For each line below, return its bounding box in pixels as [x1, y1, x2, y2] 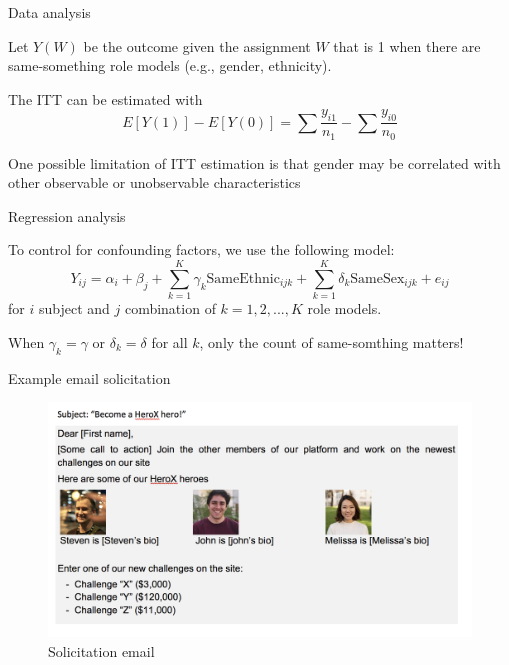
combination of [124, 298, 216, 319]
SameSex [350, 271, 405, 286]
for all [151, 331, 188, 352]
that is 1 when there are [333, 35, 481, 56]
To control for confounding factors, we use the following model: [8, 239, 395, 260]
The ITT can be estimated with [8, 88, 203, 109]
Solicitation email [48, 640, 155, 661]
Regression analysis [8, 205, 126, 226]
